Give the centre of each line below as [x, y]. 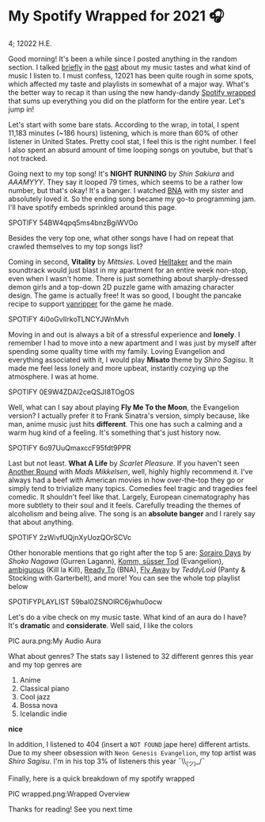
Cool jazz [35, 696]
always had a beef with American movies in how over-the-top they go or [126, 480]
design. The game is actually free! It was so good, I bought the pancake [125, 295]
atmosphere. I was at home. [53, 376]
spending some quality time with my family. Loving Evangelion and [117, 351]
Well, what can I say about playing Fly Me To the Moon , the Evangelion [124, 407]
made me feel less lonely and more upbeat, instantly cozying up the [119, 368]
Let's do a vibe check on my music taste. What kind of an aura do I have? [127, 617]
